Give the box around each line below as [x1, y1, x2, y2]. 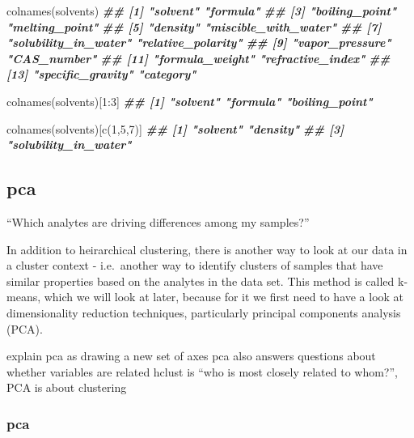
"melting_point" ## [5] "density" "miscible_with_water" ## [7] [6, 18, 382, 35]
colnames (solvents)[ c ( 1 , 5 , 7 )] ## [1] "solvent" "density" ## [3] [6, 120, 344, 137]
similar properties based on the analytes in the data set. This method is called [6, 272, 395, 289]
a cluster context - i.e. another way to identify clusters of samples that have [6, 257, 383, 274]
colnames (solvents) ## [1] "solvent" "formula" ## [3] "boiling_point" [6, 2, 397, 19]
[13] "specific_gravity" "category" [6, 66, 196, 83]
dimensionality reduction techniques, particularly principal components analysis [6, 304, 401, 321]
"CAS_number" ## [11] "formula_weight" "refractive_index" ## [6, 49, 391, 66]
